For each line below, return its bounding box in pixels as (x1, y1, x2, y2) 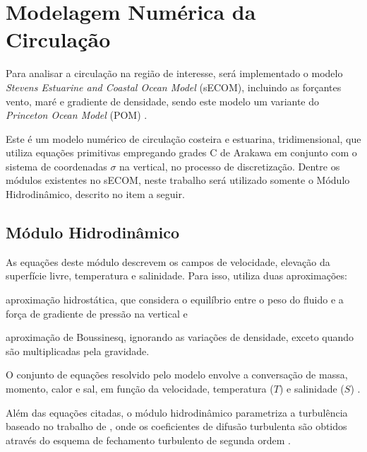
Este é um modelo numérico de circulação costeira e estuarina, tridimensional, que (6, 131, 361, 146)
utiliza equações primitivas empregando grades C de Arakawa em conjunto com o (6, 145, 357, 160)
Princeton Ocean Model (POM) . (6, 108, 148, 122)
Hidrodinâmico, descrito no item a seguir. (6, 187, 185, 202)
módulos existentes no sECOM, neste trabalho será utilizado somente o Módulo (6, 173, 350, 187)
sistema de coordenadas (6, 158, 107, 173)
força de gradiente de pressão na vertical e (6, 306, 188, 320)
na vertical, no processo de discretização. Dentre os (119, 158, 340, 173)
